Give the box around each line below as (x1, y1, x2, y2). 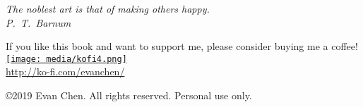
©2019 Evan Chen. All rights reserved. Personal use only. (6, 88, 252, 103)
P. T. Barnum (6, 15, 71, 30)
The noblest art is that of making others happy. (6, 1, 210, 15)
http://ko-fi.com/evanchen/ (6, 64, 125, 79)
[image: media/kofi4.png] (6, 53, 127, 64)
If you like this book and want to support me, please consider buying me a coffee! (6, 39, 358, 53)
